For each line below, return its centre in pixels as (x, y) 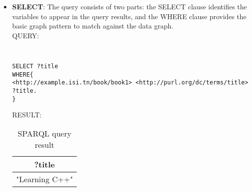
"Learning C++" (45, 179)
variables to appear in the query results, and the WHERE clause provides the (129, 16)
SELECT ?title (35, 67)
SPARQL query (45, 133)
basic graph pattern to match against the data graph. (93, 26)
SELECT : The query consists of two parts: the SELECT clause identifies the (129, 6)
